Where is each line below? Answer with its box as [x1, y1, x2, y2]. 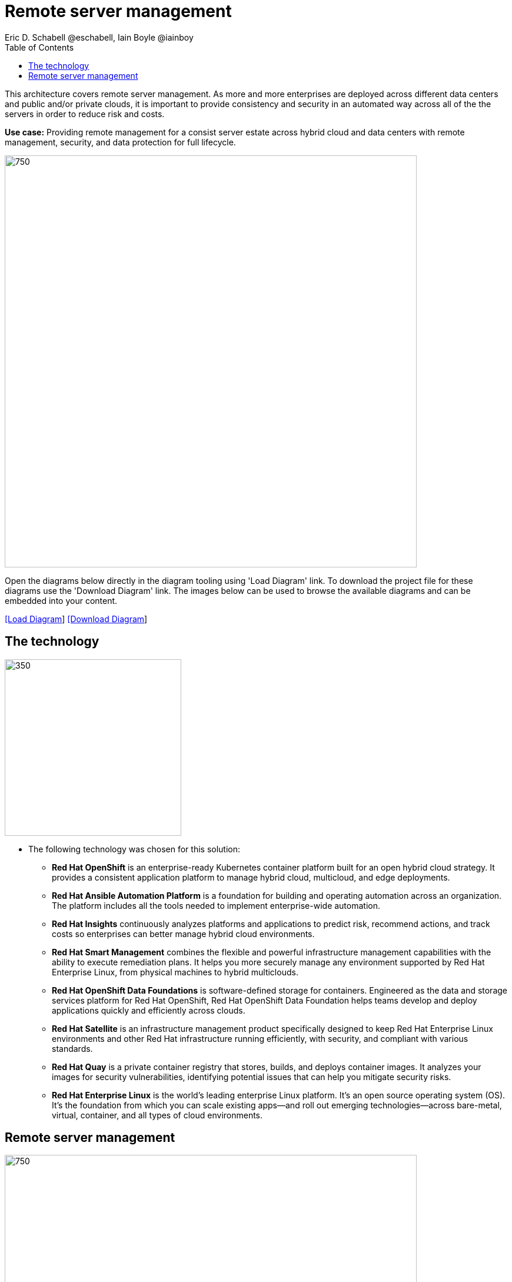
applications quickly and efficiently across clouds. [52, 1005, 245, 1015]
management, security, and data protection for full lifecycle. [5, 137, 236, 147]
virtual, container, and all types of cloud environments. [52, 1110, 263, 1120]
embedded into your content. [5, 595, 118, 606]
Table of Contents [5, 42, 74, 52]
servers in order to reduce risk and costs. [5, 108, 165, 119]
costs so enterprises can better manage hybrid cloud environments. [52, 928, 315, 939]
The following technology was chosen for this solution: [28, 843, 241, 854]
